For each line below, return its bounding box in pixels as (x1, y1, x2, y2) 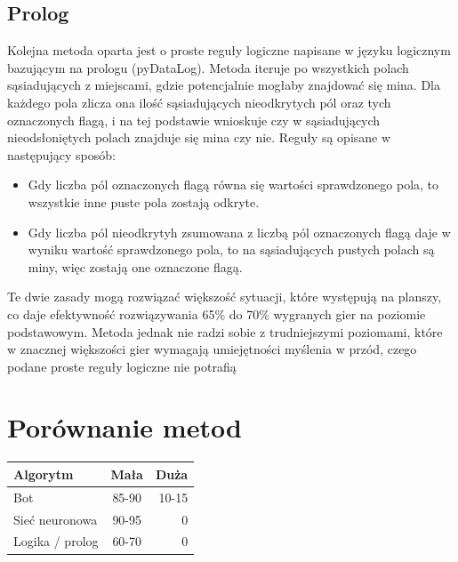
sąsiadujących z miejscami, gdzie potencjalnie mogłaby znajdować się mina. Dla (7, 76, 441, 94)
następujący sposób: (7, 145, 116, 164)
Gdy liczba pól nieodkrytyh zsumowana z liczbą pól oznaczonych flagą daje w (28, 222, 451, 241)
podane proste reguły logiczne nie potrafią (7, 357, 237, 375)
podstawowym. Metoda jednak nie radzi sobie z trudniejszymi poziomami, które (7, 322, 443, 341)
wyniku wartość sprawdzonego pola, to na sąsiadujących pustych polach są (28, 240, 435, 259)
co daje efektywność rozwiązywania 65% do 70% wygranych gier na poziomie (7, 304, 426, 323)
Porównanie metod (7, 409, 242, 446)
